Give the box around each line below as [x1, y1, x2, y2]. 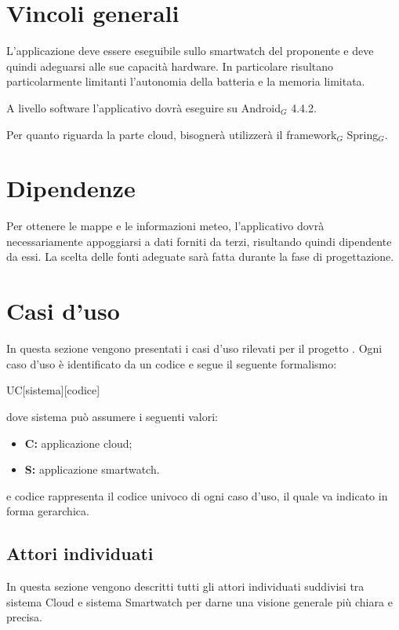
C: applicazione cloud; [24, 434, 132, 451]
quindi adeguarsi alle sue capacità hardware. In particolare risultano [6, 57, 334, 74]
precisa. [6, 609, 43, 625]
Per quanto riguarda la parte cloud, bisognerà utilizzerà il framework [6, 126, 337, 142]
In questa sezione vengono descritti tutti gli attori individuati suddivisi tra [6, 578, 365, 595]
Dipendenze [6, 172, 136, 204]
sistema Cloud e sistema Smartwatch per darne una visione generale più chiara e [6, 593, 393, 610]
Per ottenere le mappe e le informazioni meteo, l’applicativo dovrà [6, 218, 325, 234]
